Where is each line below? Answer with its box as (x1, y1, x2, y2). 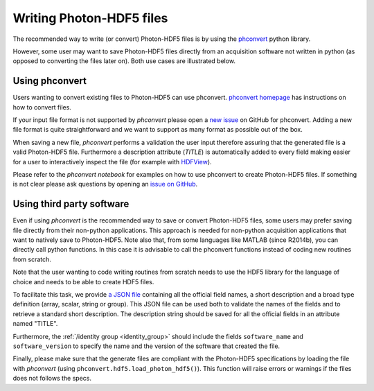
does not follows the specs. (12, 374, 92, 383)
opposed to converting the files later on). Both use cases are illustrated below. (12, 57, 235, 65)
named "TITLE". (12, 320, 58, 328)
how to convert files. (12, 103, 72, 111)
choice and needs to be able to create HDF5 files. (12, 277, 154, 286)
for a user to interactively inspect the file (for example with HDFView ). (12, 157, 212, 166)
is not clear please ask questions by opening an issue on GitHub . (12, 180, 198, 189)
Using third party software (12, 198, 130, 210)
